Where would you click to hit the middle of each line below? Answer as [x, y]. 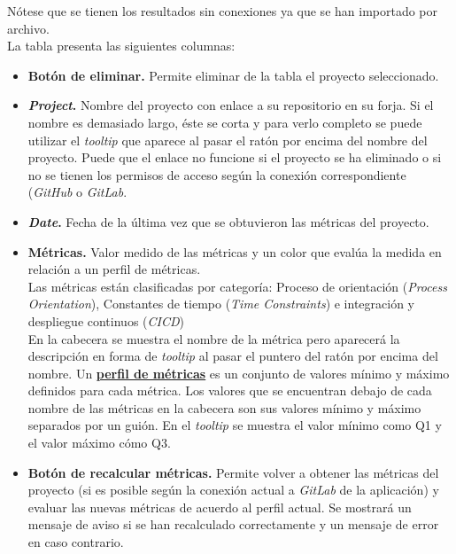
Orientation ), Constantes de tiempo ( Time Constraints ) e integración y [221, 304]
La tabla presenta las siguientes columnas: [121, 46]
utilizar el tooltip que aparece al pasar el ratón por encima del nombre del [228, 140]
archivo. [28, 28]
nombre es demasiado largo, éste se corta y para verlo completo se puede [225, 122]
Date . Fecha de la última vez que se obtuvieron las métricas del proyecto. [228, 221]
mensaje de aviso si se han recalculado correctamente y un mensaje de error [233, 524]
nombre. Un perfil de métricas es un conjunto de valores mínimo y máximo [239, 373]
